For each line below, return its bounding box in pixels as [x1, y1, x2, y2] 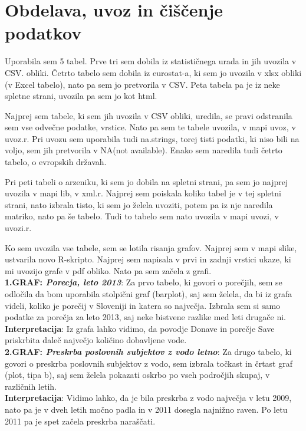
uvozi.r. [5, 222, 32, 234]
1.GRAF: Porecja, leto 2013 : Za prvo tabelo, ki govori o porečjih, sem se [5, 276, 282, 288]
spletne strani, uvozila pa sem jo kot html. [5, 90, 157, 102]
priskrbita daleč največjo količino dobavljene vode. [5, 334, 187, 346]
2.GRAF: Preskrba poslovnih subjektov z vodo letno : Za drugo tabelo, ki [5, 345, 292, 357]
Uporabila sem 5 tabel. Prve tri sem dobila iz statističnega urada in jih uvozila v [5, 55, 297, 67]
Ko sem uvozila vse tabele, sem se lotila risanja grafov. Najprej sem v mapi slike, [5, 241, 297, 254]
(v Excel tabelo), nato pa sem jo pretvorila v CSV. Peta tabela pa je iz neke [5, 78, 280, 90]
